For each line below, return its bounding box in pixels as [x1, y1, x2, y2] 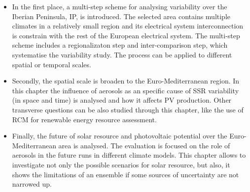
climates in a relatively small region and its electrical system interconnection [12, 21, 244, 31]
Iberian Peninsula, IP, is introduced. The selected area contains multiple [12, 11, 231, 21]
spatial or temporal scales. [12, 59, 91, 69]
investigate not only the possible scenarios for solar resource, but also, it [12, 159, 230, 169]
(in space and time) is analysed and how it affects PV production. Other [12, 95, 232, 105]
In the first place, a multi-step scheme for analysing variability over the [12, 1, 227, 11]
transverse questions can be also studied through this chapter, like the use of [12, 104, 244, 114]
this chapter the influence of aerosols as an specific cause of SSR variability [12, 85, 239, 95]
